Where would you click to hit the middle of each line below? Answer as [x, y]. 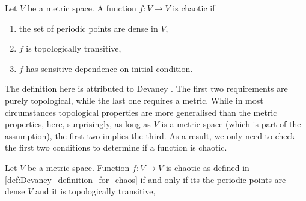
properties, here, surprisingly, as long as [78, 124]
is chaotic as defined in [207, 167]
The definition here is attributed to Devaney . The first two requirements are [146, 88]
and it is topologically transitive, [96, 191]
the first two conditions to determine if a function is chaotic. [116, 147]
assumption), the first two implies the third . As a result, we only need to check [150, 135]
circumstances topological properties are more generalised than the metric [141, 112]
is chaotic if [194, 8]
